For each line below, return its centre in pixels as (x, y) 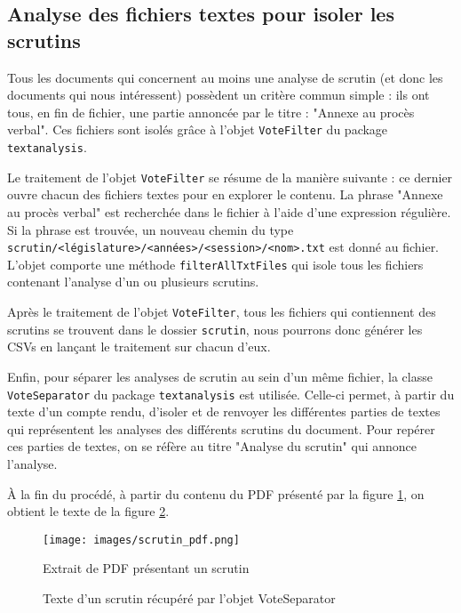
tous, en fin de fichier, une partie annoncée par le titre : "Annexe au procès (211, 112)
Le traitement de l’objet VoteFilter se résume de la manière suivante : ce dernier (230, 177)
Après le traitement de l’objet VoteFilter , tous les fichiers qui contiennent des (222, 312)
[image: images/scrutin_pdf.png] (141, 540)
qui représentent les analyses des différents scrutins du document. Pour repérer (221, 428)
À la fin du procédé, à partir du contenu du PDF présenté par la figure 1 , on (216, 493)
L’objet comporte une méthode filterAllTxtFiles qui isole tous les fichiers (215, 264)
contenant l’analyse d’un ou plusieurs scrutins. (133, 282)
